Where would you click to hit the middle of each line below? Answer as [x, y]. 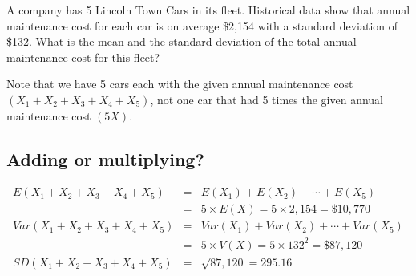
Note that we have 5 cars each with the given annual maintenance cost [180, 84]
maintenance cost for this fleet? [83, 57]
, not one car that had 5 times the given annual [267, 99]
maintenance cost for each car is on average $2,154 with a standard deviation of [202, 25]
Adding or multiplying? [105, 158]
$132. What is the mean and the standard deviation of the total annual [182, 41]
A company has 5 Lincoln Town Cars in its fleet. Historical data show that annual [208, 10]
